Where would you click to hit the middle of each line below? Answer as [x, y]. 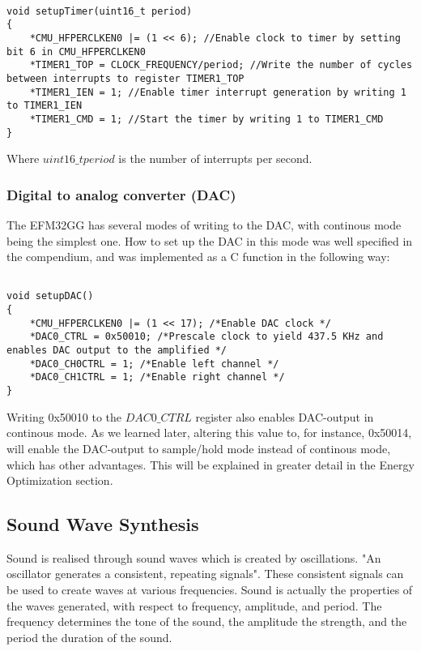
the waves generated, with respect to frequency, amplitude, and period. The [194, 605]
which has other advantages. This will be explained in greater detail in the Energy [210, 464]
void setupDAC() [50, 296]
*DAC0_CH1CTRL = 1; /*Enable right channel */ [157, 377]
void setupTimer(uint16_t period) [100, 11]
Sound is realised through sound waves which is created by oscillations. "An [194, 557]
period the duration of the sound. [89, 637]
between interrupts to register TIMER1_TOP [125, 78]
